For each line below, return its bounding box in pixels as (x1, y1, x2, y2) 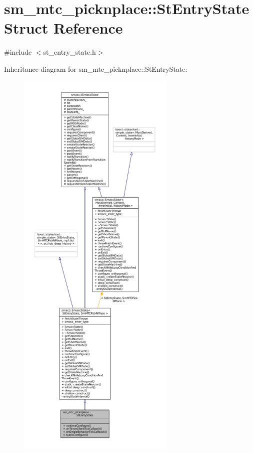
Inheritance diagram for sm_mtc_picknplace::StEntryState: (4, 63, 187, 74)
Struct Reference (4, 18, 123, 38)
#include (4, 47, 32, 57)
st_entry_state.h (43, 47, 96, 57)
